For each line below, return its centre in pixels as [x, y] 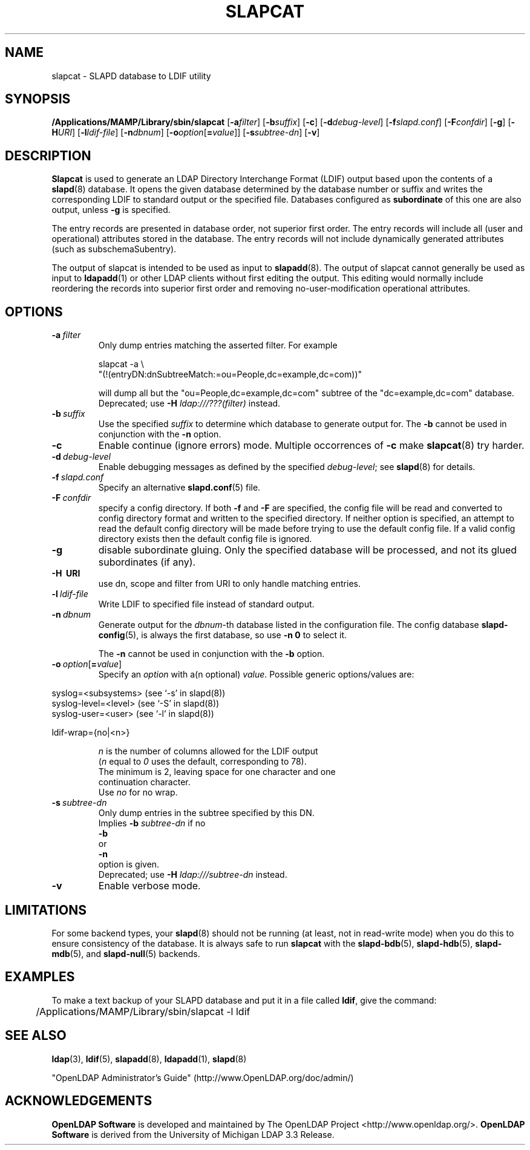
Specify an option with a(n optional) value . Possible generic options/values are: [256, 675]
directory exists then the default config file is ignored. [205, 539]
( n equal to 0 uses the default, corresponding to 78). [202, 762]
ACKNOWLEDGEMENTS [79, 1101]
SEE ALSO [36, 1036]
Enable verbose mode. [149, 886]
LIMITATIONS [46, 910]
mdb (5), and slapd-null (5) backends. [126, 953]
